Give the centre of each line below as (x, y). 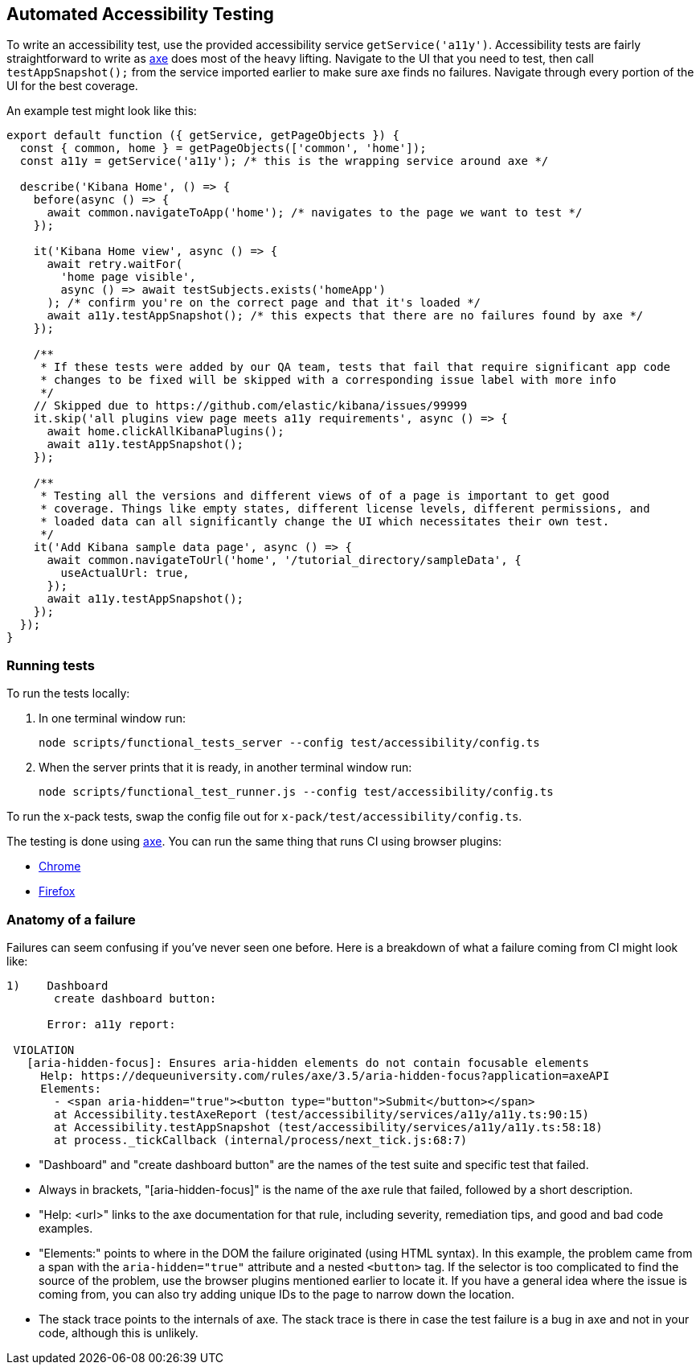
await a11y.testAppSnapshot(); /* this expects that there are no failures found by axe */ (345, 316)
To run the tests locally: (68, 694)
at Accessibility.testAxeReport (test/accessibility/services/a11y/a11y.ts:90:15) (321, 1114)
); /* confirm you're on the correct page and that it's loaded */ (264, 303)
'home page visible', (129, 277)
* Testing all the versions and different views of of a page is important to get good (325, 496)
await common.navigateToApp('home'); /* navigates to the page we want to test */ (315, 213)
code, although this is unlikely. (119, 1332)
